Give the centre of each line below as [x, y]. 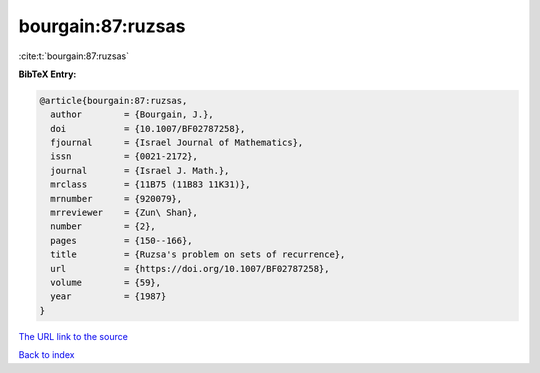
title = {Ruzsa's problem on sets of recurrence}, [198, 254]
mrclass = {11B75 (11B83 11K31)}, [150, 184]
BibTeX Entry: [47, 74]
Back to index [46, 355]
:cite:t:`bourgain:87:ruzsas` [74, 56]
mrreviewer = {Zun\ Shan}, [124, 213]
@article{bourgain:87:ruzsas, [113, 100]
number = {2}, [103, 226]
